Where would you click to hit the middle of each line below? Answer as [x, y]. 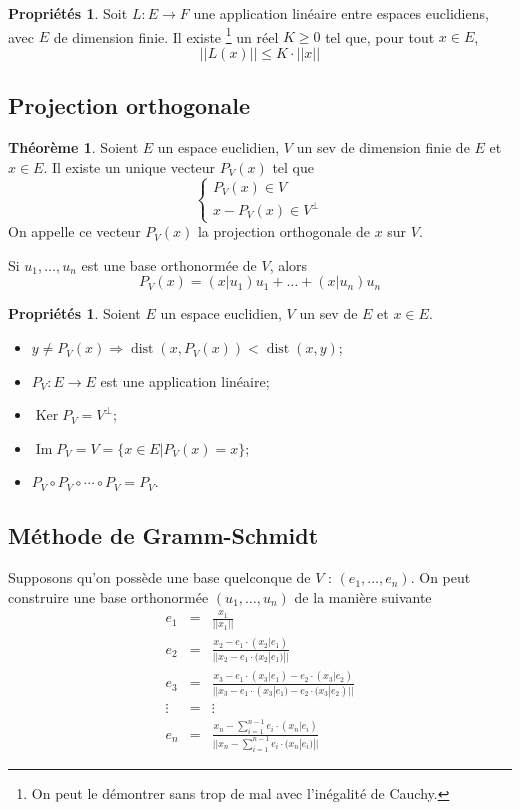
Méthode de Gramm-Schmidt [163, 535]
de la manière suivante [363, 596]
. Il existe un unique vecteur [129, 166]
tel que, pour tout [380, 36]
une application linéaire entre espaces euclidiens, [341, 13]
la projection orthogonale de [283, 231]
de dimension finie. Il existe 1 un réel [166, 35]
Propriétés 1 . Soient [74, 313]
